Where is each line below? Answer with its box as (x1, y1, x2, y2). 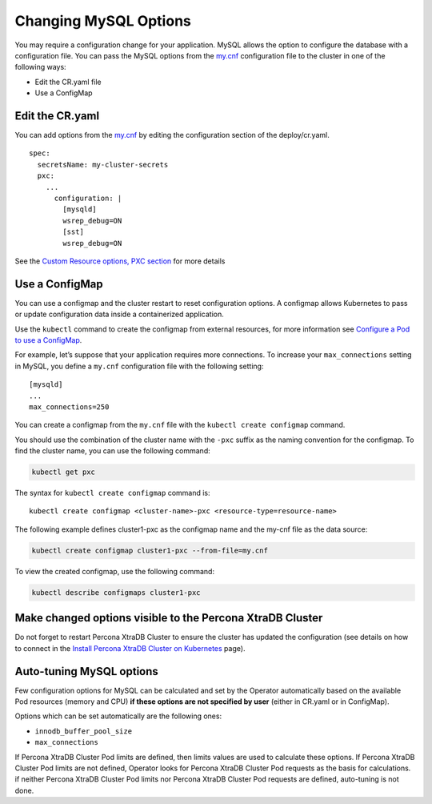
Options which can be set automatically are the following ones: (14, 711, 222, 721)
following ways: (14, 62, 67, 72)
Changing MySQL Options (14, 12, 191, 30)
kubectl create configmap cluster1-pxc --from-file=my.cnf (31, 545, 268, 555)
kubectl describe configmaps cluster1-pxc (31, 588, 201, 597)
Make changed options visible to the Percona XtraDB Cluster (14, 611, 323, 625)
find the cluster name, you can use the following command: (14, 446, 211, 456)
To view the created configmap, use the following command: (14, 566, 215, 576)
